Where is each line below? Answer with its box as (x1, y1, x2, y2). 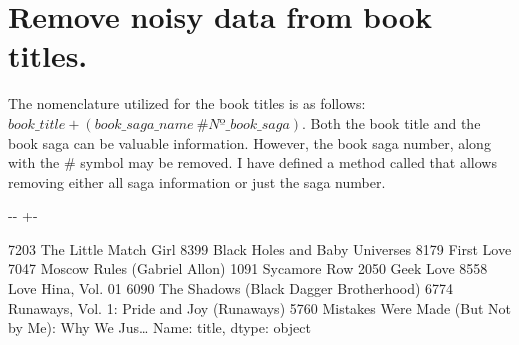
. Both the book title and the (302, 112, 481, 133)
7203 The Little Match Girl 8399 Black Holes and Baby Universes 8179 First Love (8, 238, 512, 259)
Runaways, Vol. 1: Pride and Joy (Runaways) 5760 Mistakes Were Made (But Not (8, 297, 512, 318)
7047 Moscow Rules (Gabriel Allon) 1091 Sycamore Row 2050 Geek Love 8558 (8, 258, 488, 279)
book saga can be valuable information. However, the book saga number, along (8, 132, 491, 153)
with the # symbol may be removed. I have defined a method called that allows (8, 152, 497, 173)
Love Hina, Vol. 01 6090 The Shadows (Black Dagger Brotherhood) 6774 (8, 278, 454, 299)
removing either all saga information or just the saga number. (8, 171, 386, 192)
